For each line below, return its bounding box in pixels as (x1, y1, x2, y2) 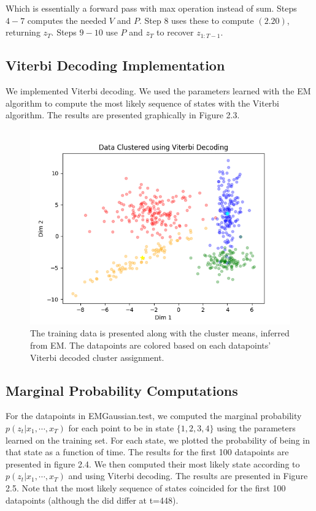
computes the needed (27, 13, 107, 26)
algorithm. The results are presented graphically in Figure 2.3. (6, 108, 240, 121)
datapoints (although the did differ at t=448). (6, 493, 179, 506)
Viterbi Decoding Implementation (6, 56, 225, 75)
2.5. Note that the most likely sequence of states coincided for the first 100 (6, 481, 286, 494)
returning (6, 26, 40, 39)
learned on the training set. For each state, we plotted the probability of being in (6, 433, 310, 446)
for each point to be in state (68, 421, 174, 434)
